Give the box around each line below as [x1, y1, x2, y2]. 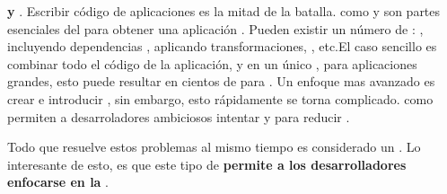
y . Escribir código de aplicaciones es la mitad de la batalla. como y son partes [7, 2, 441, 20]
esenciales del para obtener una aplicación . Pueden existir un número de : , [7, 19, 424, 38]
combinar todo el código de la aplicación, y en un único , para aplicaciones [7, 54, 417, 73]
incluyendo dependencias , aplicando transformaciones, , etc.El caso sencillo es [7, 37, 437, 56]
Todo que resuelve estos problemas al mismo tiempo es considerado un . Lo [7, 137, 421, 156]
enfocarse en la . [7, 172, 109, 191]
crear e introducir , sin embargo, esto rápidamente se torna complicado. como [7, 89, 434, 108]
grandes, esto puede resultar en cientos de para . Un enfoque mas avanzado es [7, 72, 435, 91]
